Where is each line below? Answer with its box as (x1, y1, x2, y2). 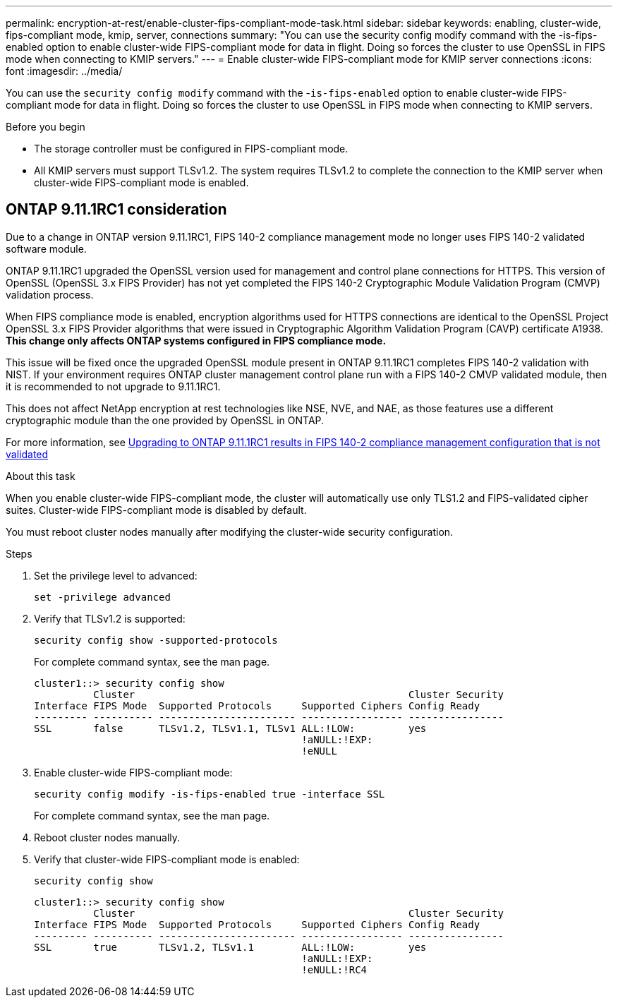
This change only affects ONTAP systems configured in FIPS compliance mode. (6, 334, 387, 347)
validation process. (6, 288, 94, 301)
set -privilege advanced (34, 591, 171, 603)
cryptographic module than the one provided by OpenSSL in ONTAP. (6, 414, 325, 426)
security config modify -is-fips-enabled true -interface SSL (34, 788, 385, 800)
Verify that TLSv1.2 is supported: (34, 612, 186, 625)
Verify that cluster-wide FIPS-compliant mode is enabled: (34, 853, 300, 865)
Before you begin (6, 121, 85, 133)
